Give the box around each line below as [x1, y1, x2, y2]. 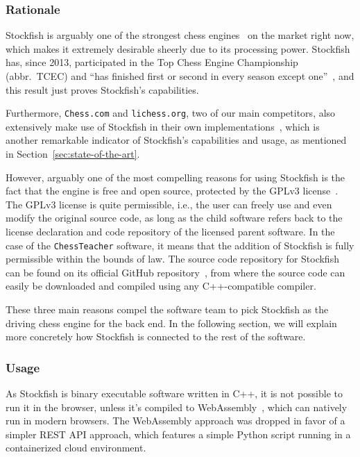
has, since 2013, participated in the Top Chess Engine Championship [6, 55, 298, 69]
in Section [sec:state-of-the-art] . [6, 147, 140, 161]
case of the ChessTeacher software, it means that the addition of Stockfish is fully [6, 238, 354, 252]
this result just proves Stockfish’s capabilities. [6, 82, 199, 97]
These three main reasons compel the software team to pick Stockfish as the [6, 302, 329, 317]
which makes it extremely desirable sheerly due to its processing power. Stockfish [6, 41, 350, 56]
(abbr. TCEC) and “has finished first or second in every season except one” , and [6, 69, 354, 83]
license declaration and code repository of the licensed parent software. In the [6, 224, 335, 238]
